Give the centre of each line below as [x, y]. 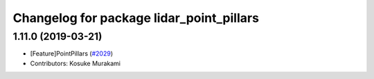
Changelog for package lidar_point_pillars [136, 18]
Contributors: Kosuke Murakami [75, 63]
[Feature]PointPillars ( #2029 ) [72, 54]
